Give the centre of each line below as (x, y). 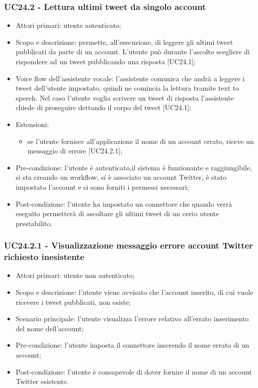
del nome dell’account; (50, 328)
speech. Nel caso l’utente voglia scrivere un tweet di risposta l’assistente (125, 97)
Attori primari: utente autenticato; (68, 25)
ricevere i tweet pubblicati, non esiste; (73, 302)
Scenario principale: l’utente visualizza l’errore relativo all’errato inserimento (132, 319)
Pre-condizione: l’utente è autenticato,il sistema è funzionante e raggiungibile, (134, 167)
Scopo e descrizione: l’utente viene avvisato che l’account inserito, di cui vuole (134, 292)
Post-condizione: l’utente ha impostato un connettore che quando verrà (124, 203)
